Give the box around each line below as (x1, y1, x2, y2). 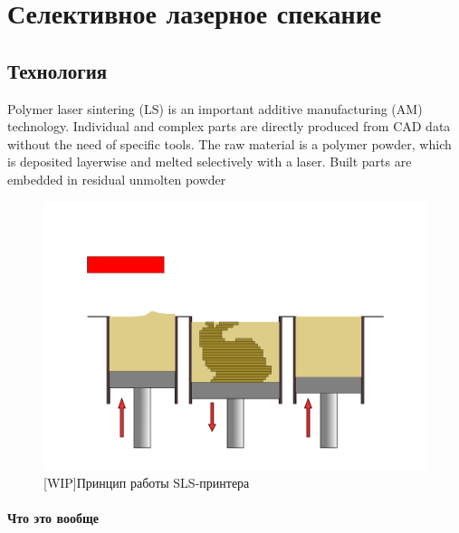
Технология (7, 56, 108, 84)
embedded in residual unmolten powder (7, 169, 226, 188)
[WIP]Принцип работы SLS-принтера (43, 472, 250, 491)
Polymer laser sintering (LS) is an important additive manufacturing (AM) (7, 99, 423, 118)
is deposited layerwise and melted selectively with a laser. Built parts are (7, 152, 412, 171)
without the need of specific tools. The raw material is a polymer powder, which (7, 134, 452, 153)
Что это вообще (7, 508, 99, 527)
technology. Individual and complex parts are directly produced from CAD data (7, 117, 451, 136)
